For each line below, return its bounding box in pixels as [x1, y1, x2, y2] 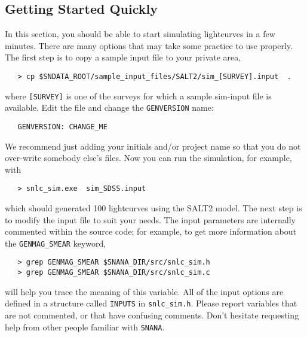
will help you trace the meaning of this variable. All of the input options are [5, 285, 284, 297]
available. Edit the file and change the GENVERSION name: [5, 101, 214, 114]
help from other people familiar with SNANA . [5, 320, 165, 333]
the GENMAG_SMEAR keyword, [5, 236, 106, 249]
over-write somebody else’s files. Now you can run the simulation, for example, [5, 151, 292, 164]
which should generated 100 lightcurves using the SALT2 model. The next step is [5, 202, 302, 214]
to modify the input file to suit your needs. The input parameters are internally [5, 213, 296, 226]
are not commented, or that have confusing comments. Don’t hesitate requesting [5, 309, 299, 321]
